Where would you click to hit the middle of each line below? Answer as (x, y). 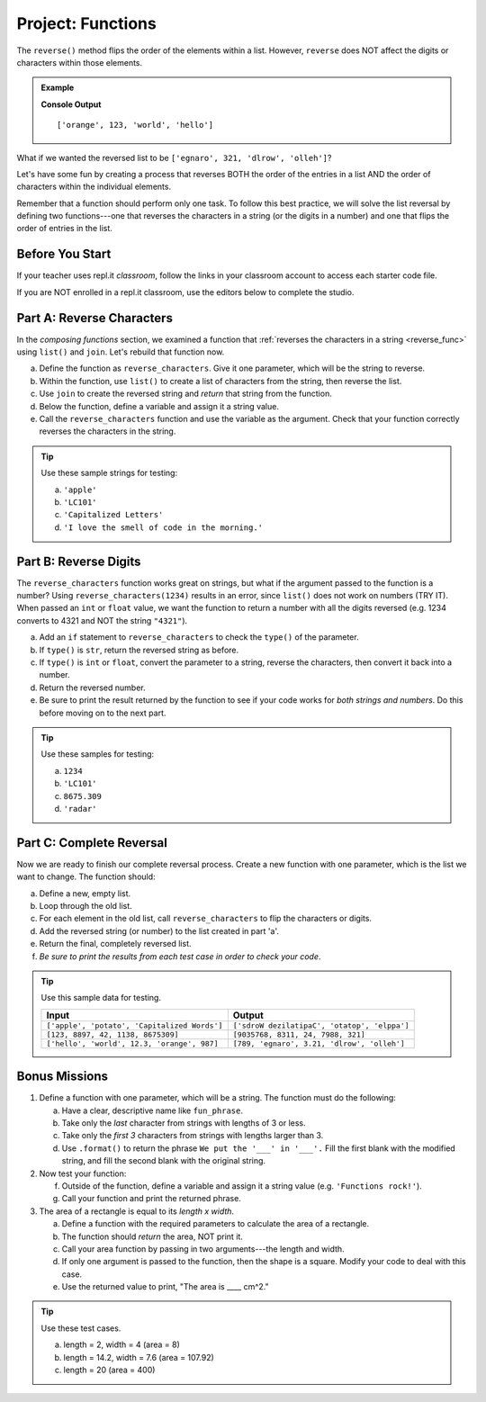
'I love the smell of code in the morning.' (163, 527)
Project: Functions (86, 23)
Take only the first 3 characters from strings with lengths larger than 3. (193, 1136)
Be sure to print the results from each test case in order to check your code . (180, 956)
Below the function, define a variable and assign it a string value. (159, 406)
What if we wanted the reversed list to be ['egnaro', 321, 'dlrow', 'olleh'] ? (174, 157)
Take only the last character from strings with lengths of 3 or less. (184, 1123)
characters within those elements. (80, 62)
